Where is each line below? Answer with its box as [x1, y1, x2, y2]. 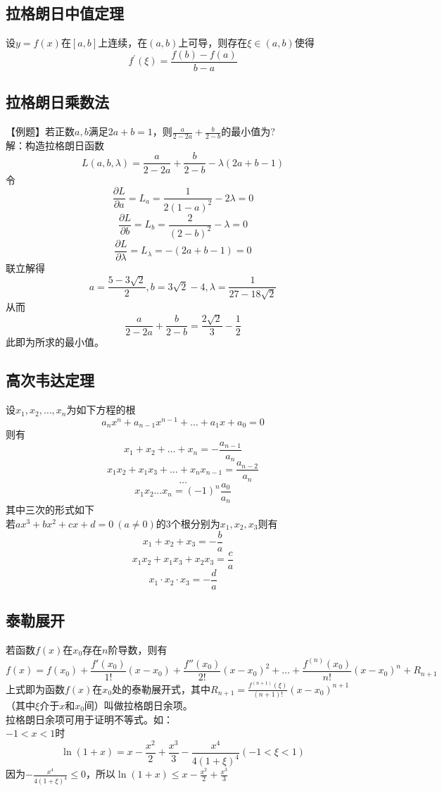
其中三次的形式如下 [6, 502, 94, 517]
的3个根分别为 [156, 516, 220, 530]
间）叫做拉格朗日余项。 [84, 698, 193, 713]
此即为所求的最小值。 [6, 335, 104, 349]
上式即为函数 [6, 681, 65, 696]
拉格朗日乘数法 [6, 91, 109, 113]
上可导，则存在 [178, 35, 248, 50]
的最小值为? [221, 124, 275, 139]
